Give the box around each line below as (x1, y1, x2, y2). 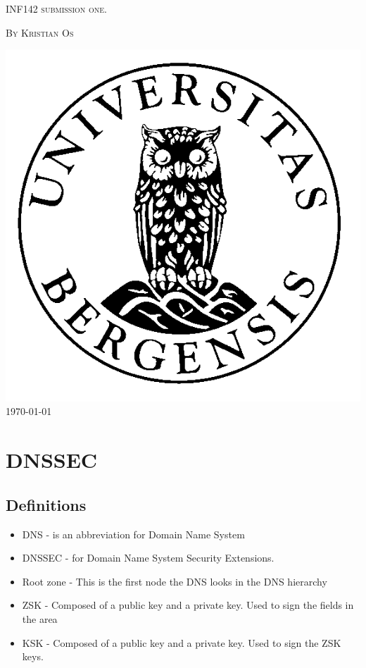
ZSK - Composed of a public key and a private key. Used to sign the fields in (22, 598, 354, 612)
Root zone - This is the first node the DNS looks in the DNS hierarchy (22, 574, 327, 588)
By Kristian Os (6, 25, 74, 39)
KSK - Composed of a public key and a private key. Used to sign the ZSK (22, 635, 341, 650)
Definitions (6, 493, 87, 515)
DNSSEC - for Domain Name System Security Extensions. (22, 550, 274, 565)
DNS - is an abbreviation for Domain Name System (22, 526, 245, 541)
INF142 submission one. (6, 1, 107, 16)
